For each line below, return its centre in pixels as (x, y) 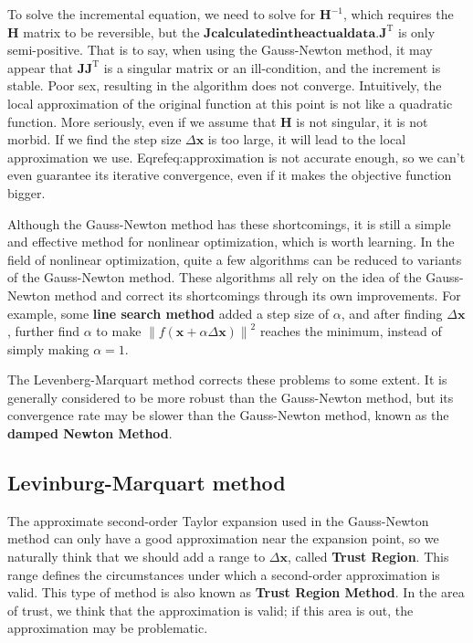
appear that (41, 67)
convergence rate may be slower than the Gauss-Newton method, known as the (228, 415)
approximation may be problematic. (108, 628)
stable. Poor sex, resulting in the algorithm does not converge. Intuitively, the (225, 85)
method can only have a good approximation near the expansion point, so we (223, 538)
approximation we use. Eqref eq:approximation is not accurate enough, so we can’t (236, 157)
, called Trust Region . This (368, 557)
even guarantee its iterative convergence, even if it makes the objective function (230, 175)
